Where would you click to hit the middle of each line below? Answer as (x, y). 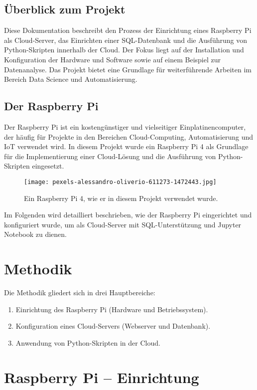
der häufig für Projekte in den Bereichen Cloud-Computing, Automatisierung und (129, 136)
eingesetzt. (48, 166)
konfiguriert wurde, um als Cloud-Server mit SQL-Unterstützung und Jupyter (123, 224)
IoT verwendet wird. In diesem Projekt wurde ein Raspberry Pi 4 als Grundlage (126, 146)
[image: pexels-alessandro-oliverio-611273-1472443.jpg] (120, 182)
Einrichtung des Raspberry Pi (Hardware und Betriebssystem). (112, 309)
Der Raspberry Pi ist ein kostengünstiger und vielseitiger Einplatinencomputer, (125, 126)
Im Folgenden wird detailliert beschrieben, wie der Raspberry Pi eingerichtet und (128, 215)
